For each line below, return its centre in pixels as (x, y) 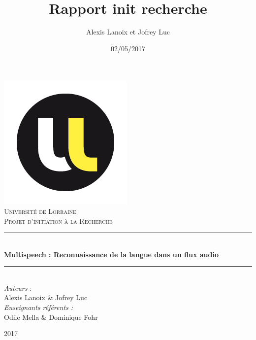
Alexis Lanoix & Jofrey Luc (46, 297)
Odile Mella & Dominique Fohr (51, 317)
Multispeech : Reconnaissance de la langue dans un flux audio (111, 254)
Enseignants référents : (39, 307)
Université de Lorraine (40, 211)
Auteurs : (18, 288)
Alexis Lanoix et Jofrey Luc (128, 32)
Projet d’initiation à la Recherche (58, 221)
